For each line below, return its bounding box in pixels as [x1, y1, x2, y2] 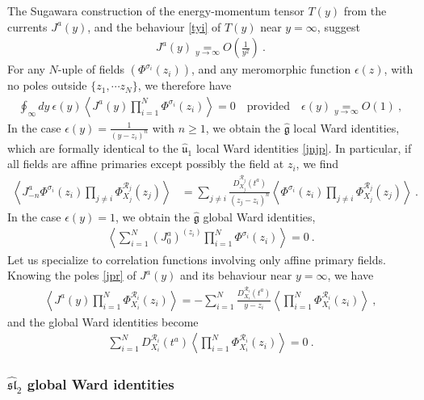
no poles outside [7, 77, 87, 94]
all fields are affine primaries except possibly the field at [7, 155, 284, 172]
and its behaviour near [180, 267, 292, 284]
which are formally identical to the [7, 139, 178, 156]
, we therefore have [137, 77, 232, 94]
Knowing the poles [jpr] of [7, 267, 136, 284]
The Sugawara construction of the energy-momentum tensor [7, 2, 304, 19]
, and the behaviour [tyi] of [87, 18, 221, 35]
